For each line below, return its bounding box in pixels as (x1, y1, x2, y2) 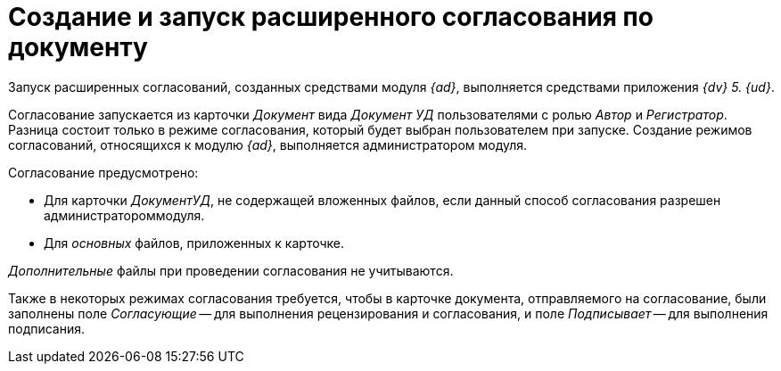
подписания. (8, 320, 86, 336)
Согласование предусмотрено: (8, 164, 199, 180)
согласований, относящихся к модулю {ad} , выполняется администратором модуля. (8, 136, 528, 153)
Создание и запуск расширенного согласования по (8, 2, 654, 32)
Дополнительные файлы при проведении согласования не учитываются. (8, 262, 454, 278)
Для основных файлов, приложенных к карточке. (44, 235, 344, 251)
